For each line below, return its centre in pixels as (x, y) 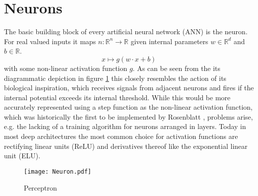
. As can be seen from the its (177, 68)
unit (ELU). (22, 156)
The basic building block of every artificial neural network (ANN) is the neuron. (126, 32)
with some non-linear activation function (66, 68)
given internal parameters (169, 41)
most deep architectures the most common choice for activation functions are (121, 136)
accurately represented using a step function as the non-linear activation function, (128, 107)
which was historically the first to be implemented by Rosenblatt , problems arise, (129, 116)
